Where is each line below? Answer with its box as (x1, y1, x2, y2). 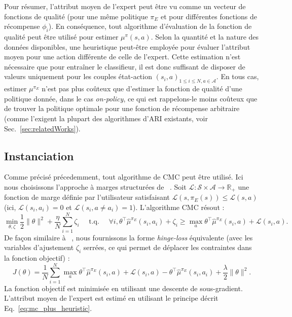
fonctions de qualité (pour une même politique (4, 11, 148, 21)
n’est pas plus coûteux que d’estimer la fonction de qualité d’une (42, 83, 242, 94)
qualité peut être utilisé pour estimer (4, 31, 119, 42)
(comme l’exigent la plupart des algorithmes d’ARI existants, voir (4, 113, 208, 123)
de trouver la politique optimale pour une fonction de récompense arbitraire (4, 103, 240, 114)
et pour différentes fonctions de (160, 11, 257, 21)
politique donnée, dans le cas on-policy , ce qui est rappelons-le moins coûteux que (4, 93, 258, 103)
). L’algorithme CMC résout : (133, 201, 225, 212)
